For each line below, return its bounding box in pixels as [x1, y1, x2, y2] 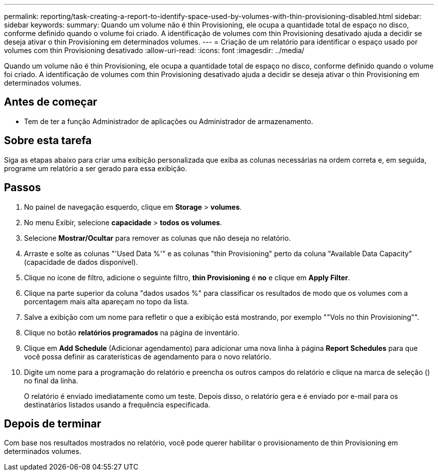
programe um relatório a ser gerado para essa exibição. [4, 164, 187, 173]
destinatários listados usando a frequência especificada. [24, 400, 210, 409]
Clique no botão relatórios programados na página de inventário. [24, 328, 239, 337]
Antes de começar [4, 96, 97, 109]
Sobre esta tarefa [4, 134, 92, 147]
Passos [4, 181, 41, 194]
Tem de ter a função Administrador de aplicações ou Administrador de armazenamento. [24, 117, 313, 126]
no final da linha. [24, 376, 78, 385]
